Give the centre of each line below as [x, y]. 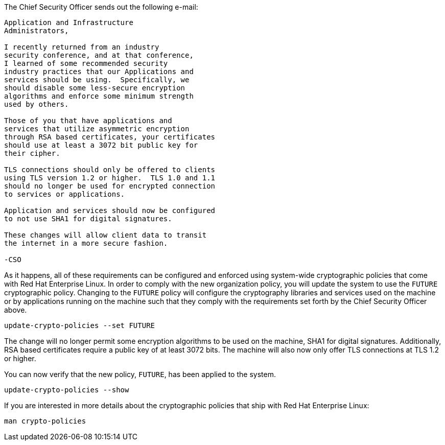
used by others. [37, 104]
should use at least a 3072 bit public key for [101, 145]
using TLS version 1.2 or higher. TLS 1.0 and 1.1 [110, 178]
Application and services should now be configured [110, 210]
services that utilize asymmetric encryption [97, 129]
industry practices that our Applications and [99, 72]
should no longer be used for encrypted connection [110, 186]
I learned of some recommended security [86, 63]
